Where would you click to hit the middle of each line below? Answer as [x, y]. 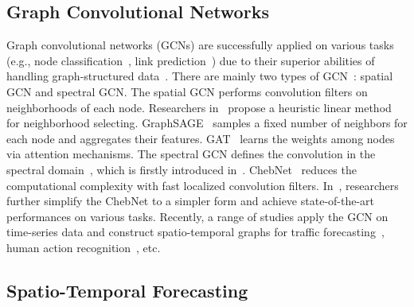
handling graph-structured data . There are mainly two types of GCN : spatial [200, 76]
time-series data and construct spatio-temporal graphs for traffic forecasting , [195, 232]
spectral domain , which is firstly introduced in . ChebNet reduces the [182, 169]
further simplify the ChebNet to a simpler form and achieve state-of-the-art [191, 201]
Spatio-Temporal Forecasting [127, 290]
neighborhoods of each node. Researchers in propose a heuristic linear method [199, 107]
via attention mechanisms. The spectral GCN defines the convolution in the [191, 154]
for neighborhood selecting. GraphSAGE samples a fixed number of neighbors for [207, 123]
